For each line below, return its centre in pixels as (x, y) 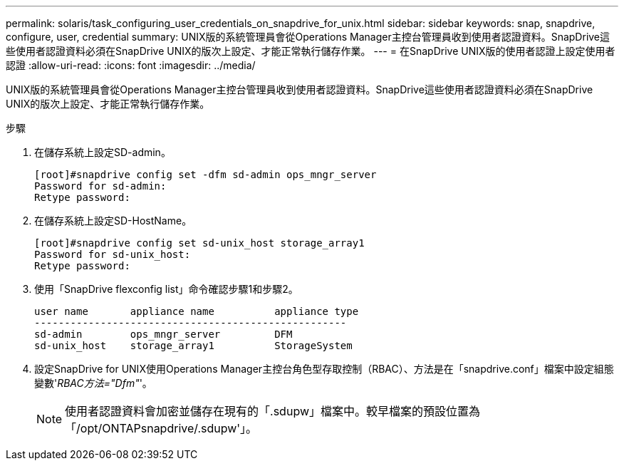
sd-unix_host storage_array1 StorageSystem (193, 346)
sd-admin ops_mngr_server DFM (163, 334)
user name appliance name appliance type (197, 311)
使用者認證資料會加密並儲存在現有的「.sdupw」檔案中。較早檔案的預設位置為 (272, 411)
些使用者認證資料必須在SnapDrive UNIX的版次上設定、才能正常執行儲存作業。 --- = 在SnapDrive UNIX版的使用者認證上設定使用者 (311, 51)
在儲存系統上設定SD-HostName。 (113, 221)
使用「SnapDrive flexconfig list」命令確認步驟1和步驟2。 (166, 289)
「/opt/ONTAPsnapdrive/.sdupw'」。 (161, 428)
